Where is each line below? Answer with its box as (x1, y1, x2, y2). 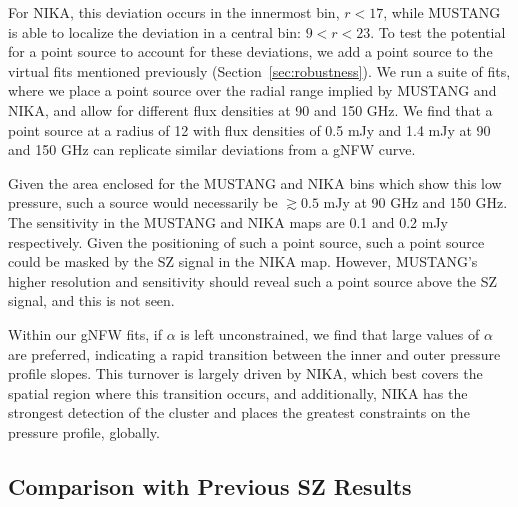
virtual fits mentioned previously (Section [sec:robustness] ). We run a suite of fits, (8, 60, 511, 81)
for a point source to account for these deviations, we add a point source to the (8, 41, 493, 62)
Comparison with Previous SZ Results (8, 470, 412, 501)
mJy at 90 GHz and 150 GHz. (323, 192, 508, 213)
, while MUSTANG (383, 2, 501, 22)
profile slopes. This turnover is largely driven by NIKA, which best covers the (8, 363, 483, 384)
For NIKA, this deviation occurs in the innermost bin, (8, 2, 340, 22)
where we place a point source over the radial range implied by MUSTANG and (8, 80, 497, 101)
